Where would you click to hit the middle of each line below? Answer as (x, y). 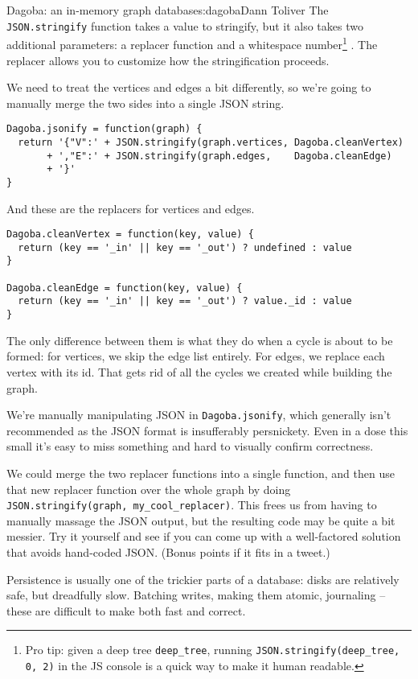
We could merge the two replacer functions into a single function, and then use (201, 473)
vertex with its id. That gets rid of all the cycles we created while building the (199, 371)
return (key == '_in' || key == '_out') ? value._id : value (185, 301)
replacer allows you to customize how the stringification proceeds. (168, 60)
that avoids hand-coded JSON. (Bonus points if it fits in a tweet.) (168, 552)
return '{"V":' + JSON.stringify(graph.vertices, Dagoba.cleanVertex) (211, 142)
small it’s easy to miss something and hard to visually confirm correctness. (190, 446)
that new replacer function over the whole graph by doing (149, 489)
